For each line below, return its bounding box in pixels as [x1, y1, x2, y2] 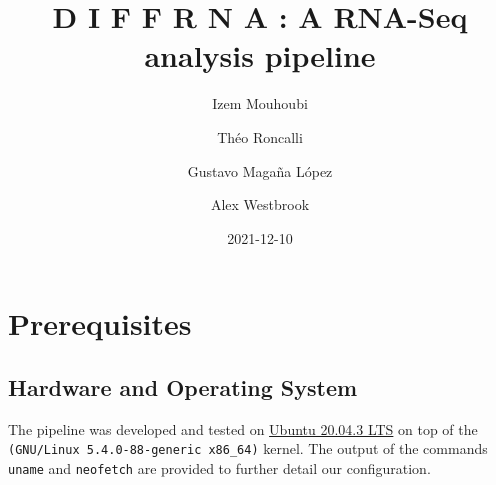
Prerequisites [8, 303, 192, 344]
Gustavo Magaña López [187, 160, 333, 181]
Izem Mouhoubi [212, 93, 308, 114]
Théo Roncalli [217, 126, 303, 147]
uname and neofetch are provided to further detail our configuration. [8, 457, 431, 478]
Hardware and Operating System [8, 371, 358, 402]
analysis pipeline [144, 35, 376, 76]
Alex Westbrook [210, 194, 310, 215]
